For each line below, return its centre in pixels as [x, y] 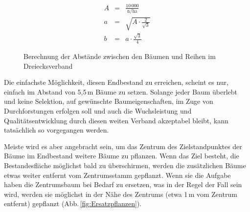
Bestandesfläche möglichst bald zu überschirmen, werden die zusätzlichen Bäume [125, 165]
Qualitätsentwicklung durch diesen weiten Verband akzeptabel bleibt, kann [116, 120]
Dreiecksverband [48, 66]
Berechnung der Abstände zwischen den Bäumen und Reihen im [120, 56]
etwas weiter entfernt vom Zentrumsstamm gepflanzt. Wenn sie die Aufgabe [117, 175]
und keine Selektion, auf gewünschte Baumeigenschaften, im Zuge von [109, 101]
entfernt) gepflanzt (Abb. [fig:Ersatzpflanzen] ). [73, 203]
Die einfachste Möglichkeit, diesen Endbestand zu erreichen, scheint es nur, [116, 82]
